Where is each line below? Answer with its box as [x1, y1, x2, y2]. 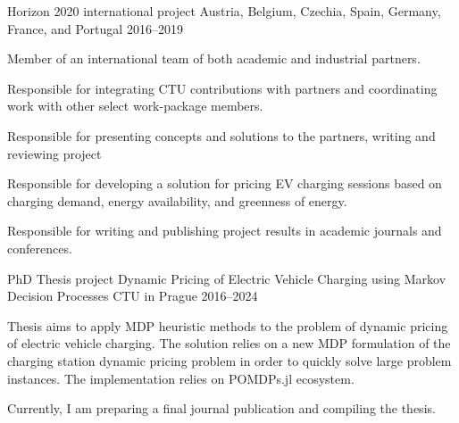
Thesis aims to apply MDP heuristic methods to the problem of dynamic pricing [7, 316, 448, 335]
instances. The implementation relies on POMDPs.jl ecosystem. [7, 369, 355, 387]
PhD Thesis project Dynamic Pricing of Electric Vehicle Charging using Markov [7, 269, 446, 287]
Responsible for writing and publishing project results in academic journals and [7, 221, 442, 240]
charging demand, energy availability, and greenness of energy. [7, 191, 347, 210]
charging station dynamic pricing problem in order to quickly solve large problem [7, 351, 452, 369]
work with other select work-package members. [7, 96, 263, 115]
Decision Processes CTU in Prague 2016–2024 [7, 286, 258, 305]
